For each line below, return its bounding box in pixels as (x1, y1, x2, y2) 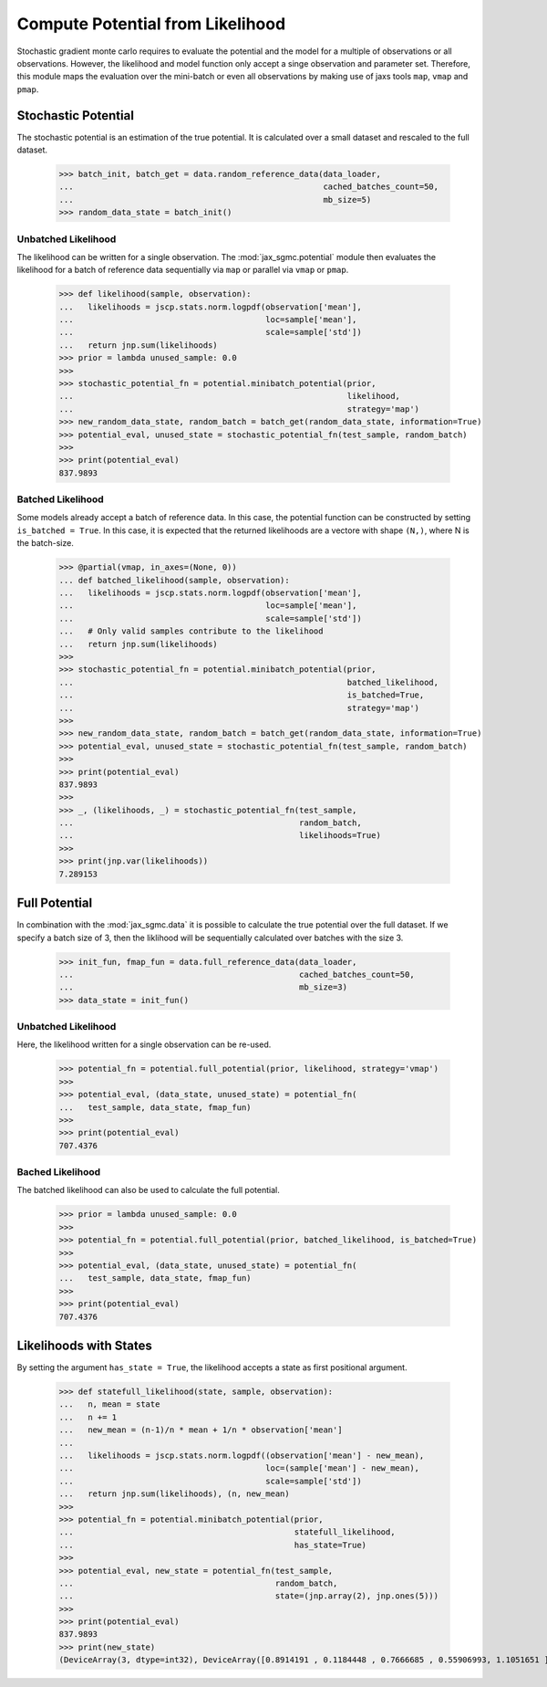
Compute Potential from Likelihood (16, 14, 286, 34)
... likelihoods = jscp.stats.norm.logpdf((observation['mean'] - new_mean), (58, 1451, 425, 1461)
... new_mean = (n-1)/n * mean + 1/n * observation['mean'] (58, 1425, 343, 1435)
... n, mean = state (58, 1399, 160, 1409)
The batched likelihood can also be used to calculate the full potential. (16, 1185, 280, 1196)
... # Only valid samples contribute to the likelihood (58, 626, 324, 636)
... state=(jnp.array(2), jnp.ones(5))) (58, 1591, 439, 1601)
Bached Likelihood (16, 1166, 101, 1179)
